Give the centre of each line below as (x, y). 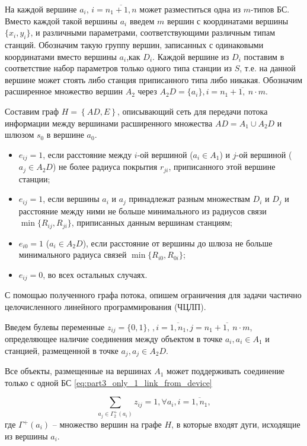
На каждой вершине (41, 9)
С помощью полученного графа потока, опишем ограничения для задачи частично (153, 295)
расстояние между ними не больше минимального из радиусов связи (143, 211)
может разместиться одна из (190, 9)
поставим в (264, 56)
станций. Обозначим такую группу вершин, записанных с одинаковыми (134, 44)
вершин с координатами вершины (228, 20)
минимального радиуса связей (73, 254)
